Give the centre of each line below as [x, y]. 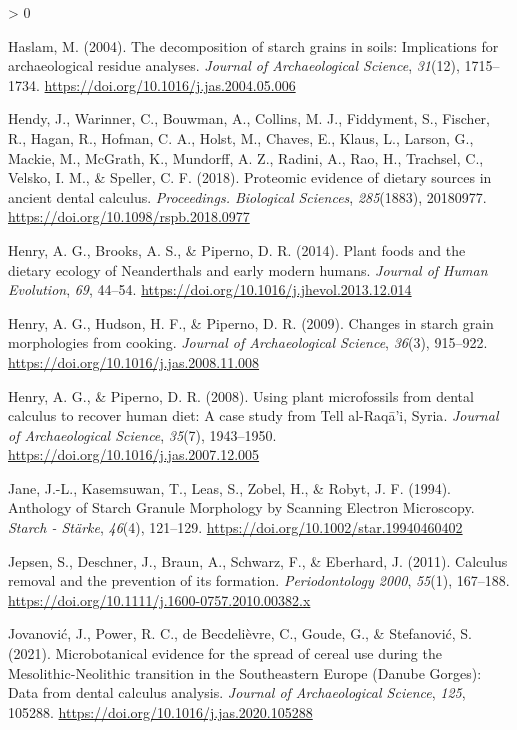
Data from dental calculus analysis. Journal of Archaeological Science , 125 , [237, 692]
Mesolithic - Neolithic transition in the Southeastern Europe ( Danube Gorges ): [245, 672]
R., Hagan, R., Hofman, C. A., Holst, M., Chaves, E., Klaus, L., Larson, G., [241, 137]
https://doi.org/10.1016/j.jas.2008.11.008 [134, 361]
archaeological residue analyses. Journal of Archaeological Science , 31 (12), [234, 65]
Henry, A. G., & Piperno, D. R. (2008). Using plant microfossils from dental [241, 395]
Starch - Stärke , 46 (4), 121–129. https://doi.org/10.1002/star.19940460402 [235, 527]
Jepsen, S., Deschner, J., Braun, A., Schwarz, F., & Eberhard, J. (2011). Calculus [258, 560]
